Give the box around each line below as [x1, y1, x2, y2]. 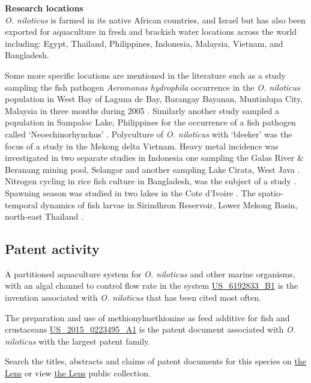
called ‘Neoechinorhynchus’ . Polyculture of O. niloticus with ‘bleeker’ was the [5, 127, 292, 140]
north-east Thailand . [5, 210, 83, 223]
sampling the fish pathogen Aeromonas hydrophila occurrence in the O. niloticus [5, 80, 300, 93]
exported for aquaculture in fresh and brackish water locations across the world [5, 25, 297, 38]
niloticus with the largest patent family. [5, 334, 151, 347]
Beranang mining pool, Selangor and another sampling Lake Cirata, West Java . [5, 163, 300, 175]
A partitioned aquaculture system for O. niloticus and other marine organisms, [5, 267, 295, 280]
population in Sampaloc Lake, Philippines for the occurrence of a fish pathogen [5, 116, 296, 128]
